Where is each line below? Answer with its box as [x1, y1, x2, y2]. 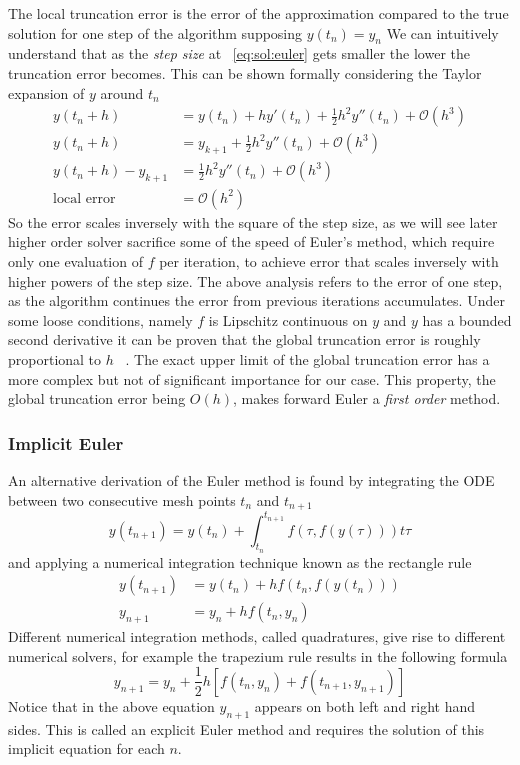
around [100, 82, 144, 103]
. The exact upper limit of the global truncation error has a [125, 349, 490, 370]
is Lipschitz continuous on [208, 309, 368, 330]
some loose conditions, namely [8, 309, 193, 330]
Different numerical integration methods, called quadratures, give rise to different [8, 626, 506, 647]
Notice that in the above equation [8, 695, 215, 716]
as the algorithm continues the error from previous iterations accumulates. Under [8, 290, 505, 311]
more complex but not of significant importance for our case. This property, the [8, 368, 496, 389]
